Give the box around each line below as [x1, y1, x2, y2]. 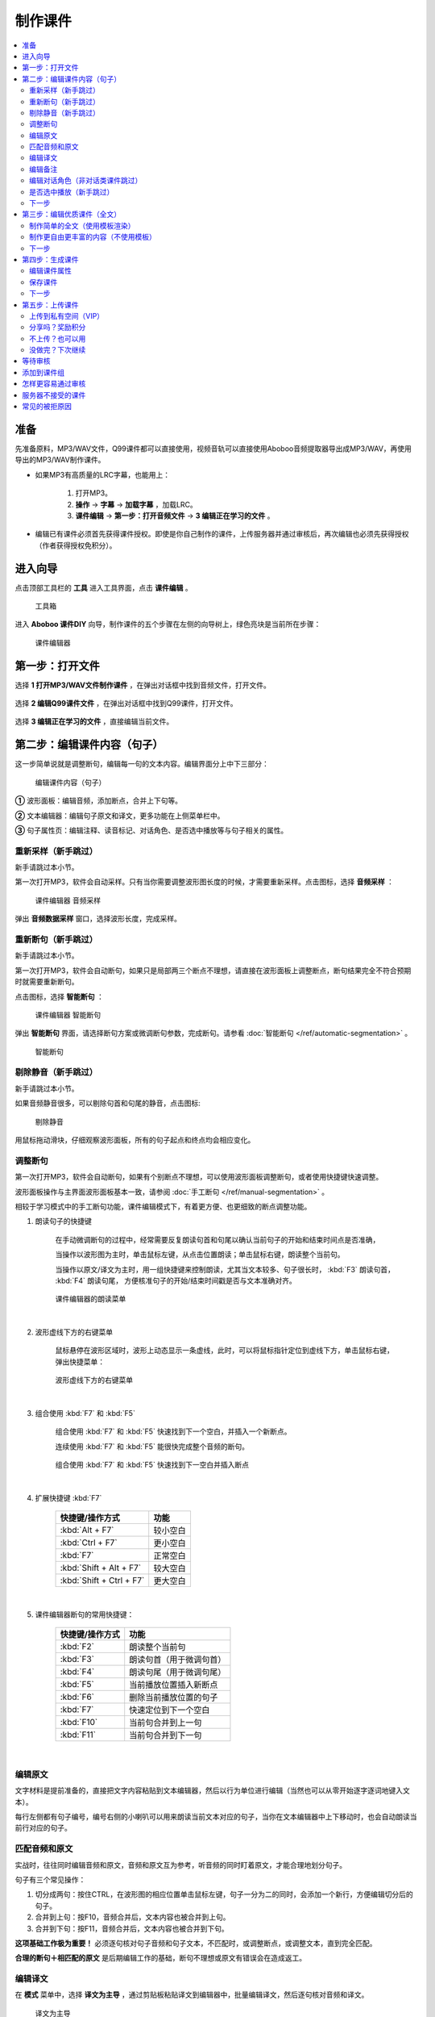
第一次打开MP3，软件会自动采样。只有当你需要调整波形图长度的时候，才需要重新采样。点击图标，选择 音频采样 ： [14, 877, 395, 887]
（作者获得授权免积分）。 [35, 541, 117, 550]
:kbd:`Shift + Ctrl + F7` [60, 1575, 145, 1586]
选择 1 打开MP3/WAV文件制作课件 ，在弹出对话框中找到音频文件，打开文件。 [14, 680, 271, 690]
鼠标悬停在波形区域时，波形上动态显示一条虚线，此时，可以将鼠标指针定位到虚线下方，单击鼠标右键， [55, 1346, 394, 1355]
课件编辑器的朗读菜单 [55, 1294, 126, 1304]
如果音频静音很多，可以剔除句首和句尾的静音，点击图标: [14, 1098, 201, 1109]
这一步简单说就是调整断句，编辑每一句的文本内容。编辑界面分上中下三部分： [14, 759, 269, 769]
